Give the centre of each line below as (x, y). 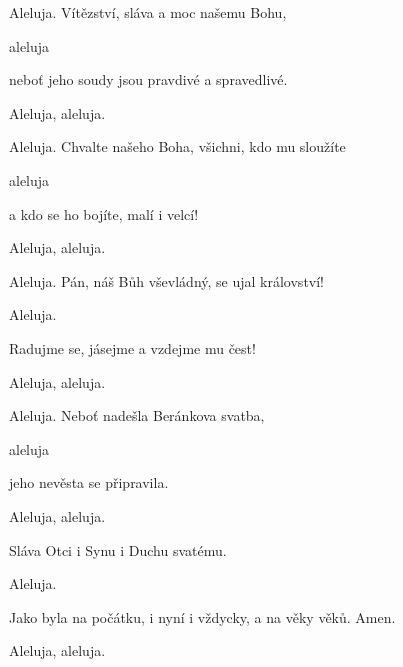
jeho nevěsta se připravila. (89, 482)
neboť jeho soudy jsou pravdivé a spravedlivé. (148, 79)
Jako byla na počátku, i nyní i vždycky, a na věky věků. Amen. (202, 616)
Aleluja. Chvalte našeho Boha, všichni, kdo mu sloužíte (177, 146)
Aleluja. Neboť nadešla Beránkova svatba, (137, 415)
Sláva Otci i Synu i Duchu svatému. (118, 549)
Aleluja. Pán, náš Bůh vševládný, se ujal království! (166, 280)
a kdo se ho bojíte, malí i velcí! (104, 213)
